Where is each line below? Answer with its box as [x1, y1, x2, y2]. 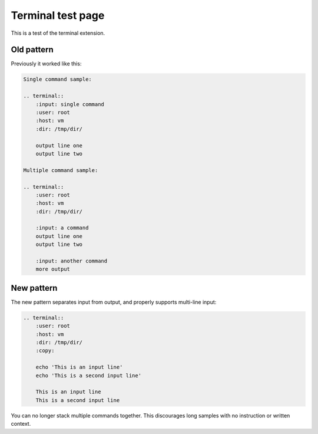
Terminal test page [11, 9, 105, 22]
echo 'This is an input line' [35, 364, 123, 371]
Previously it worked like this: [11, 60, 82, 67]
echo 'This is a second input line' [35, 372, 141, 379]
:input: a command [35, 225, 89, 231]
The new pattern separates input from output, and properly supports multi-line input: [11, 298, 217, 305]
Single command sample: [23, 76, 92, 83]
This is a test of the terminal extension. [11, 29, 105, 37]
